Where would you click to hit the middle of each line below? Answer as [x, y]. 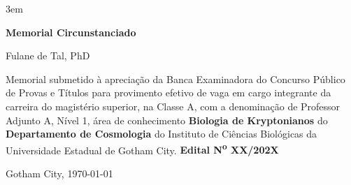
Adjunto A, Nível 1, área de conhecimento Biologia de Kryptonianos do [167, 120]
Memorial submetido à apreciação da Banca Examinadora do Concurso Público [175, 79]
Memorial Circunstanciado [71, 32]
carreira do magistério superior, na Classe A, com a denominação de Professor [173, 106]
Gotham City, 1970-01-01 [59, 173]
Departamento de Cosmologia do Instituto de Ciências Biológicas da [162, 134]
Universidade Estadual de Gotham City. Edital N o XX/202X [142, 149]
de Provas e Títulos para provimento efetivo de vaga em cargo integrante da [169, 92]
